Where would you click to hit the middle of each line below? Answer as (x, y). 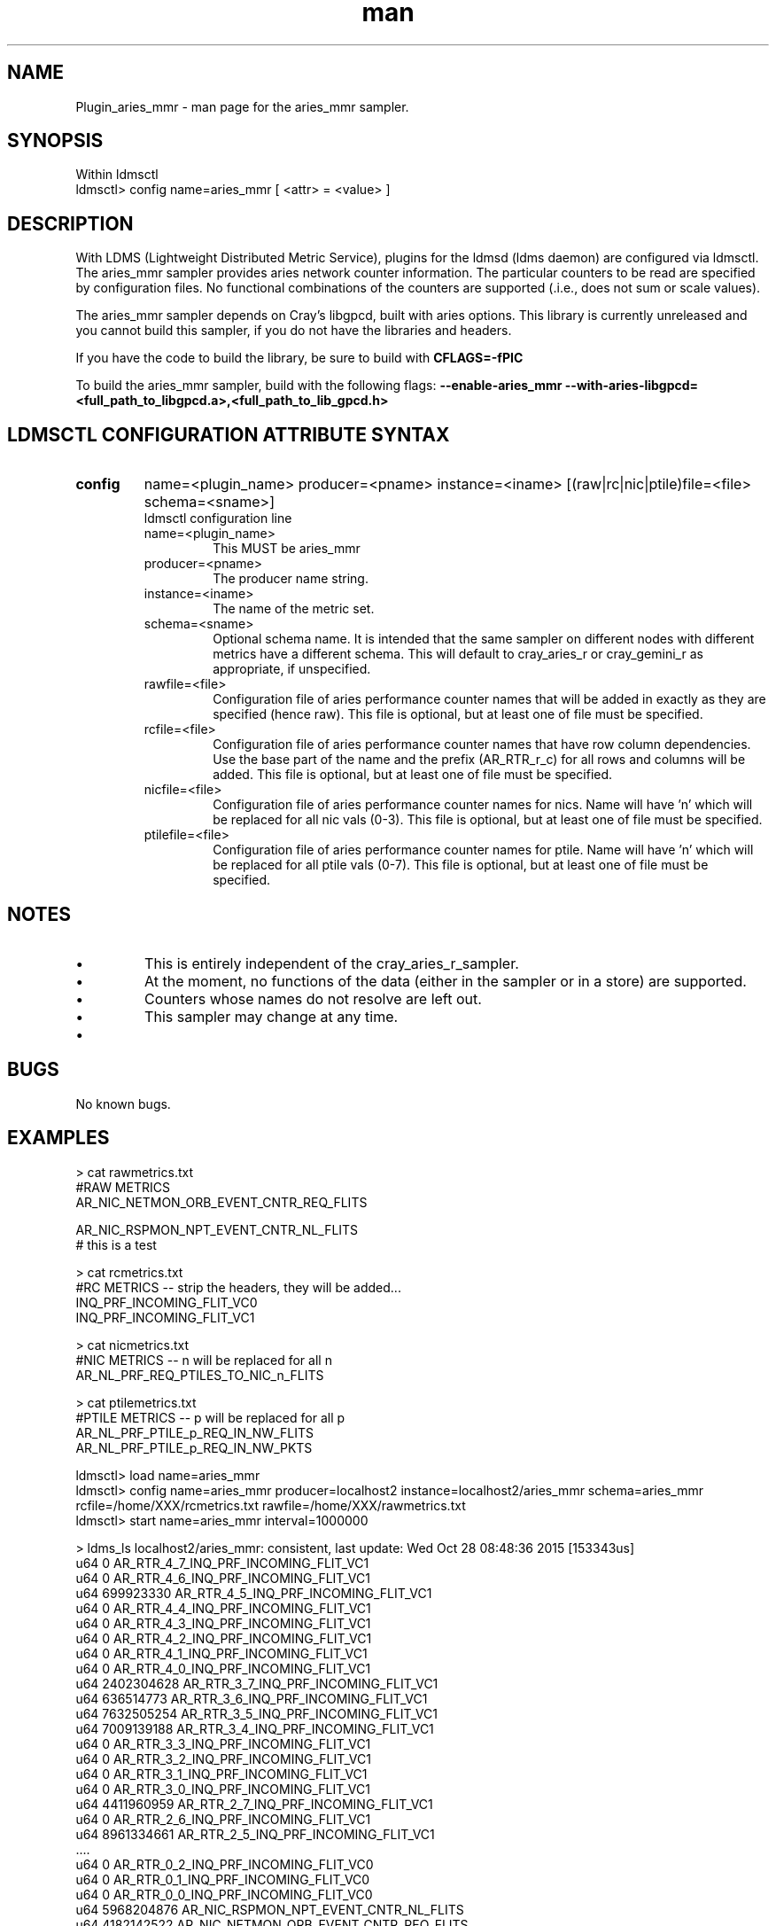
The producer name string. (291, 579)
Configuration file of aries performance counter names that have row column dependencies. (482, 745)
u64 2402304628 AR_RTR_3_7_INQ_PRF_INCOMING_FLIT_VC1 (257, 1683)
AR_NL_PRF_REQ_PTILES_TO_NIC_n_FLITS (200, 1375)
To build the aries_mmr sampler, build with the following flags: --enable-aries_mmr (319, 386)
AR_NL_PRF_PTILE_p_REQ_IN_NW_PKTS (194, 1447)
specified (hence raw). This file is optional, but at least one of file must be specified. (458, 714)
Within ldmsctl (117, 175)
